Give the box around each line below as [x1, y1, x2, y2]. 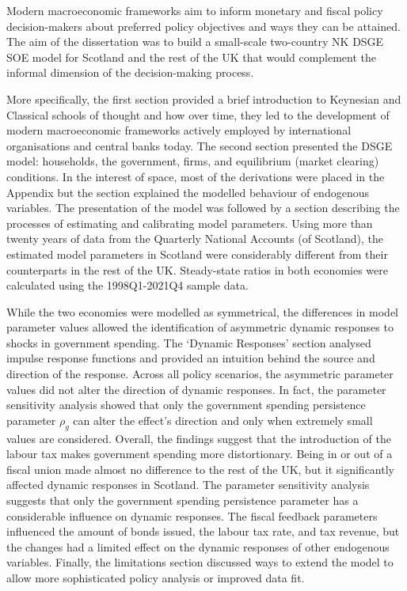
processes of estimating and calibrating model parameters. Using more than [6, 214, 373, 231]
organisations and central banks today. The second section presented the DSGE [6, 137, 393, 153]
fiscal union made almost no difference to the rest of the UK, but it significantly [6, 460, 394, 477]
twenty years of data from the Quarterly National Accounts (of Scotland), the [6, 230, 383, 247]
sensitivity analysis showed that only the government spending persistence [6, 396, 366, 413]
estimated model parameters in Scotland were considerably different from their [6, 245, 388, 262]
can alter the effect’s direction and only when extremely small [73, 411, 373, 428]
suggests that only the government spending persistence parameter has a [6, 492, 359, 509]
